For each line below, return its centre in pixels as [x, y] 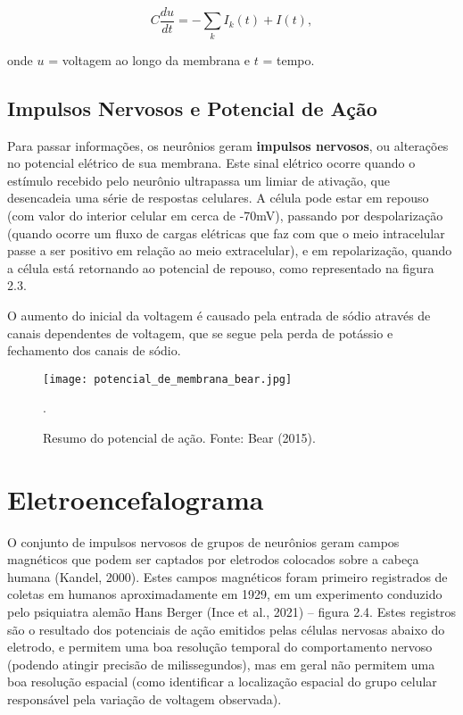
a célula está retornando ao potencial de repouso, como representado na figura [221, 267]
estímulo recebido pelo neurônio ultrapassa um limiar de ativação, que [198, 180]
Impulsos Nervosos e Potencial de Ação [192, 108]
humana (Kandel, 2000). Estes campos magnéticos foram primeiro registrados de [227, 576]
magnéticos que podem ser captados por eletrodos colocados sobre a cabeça [213, 559]
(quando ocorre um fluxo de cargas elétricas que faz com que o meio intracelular [226, 233]
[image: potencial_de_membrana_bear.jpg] [168, 379]
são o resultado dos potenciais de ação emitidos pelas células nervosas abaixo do [226, 629]
